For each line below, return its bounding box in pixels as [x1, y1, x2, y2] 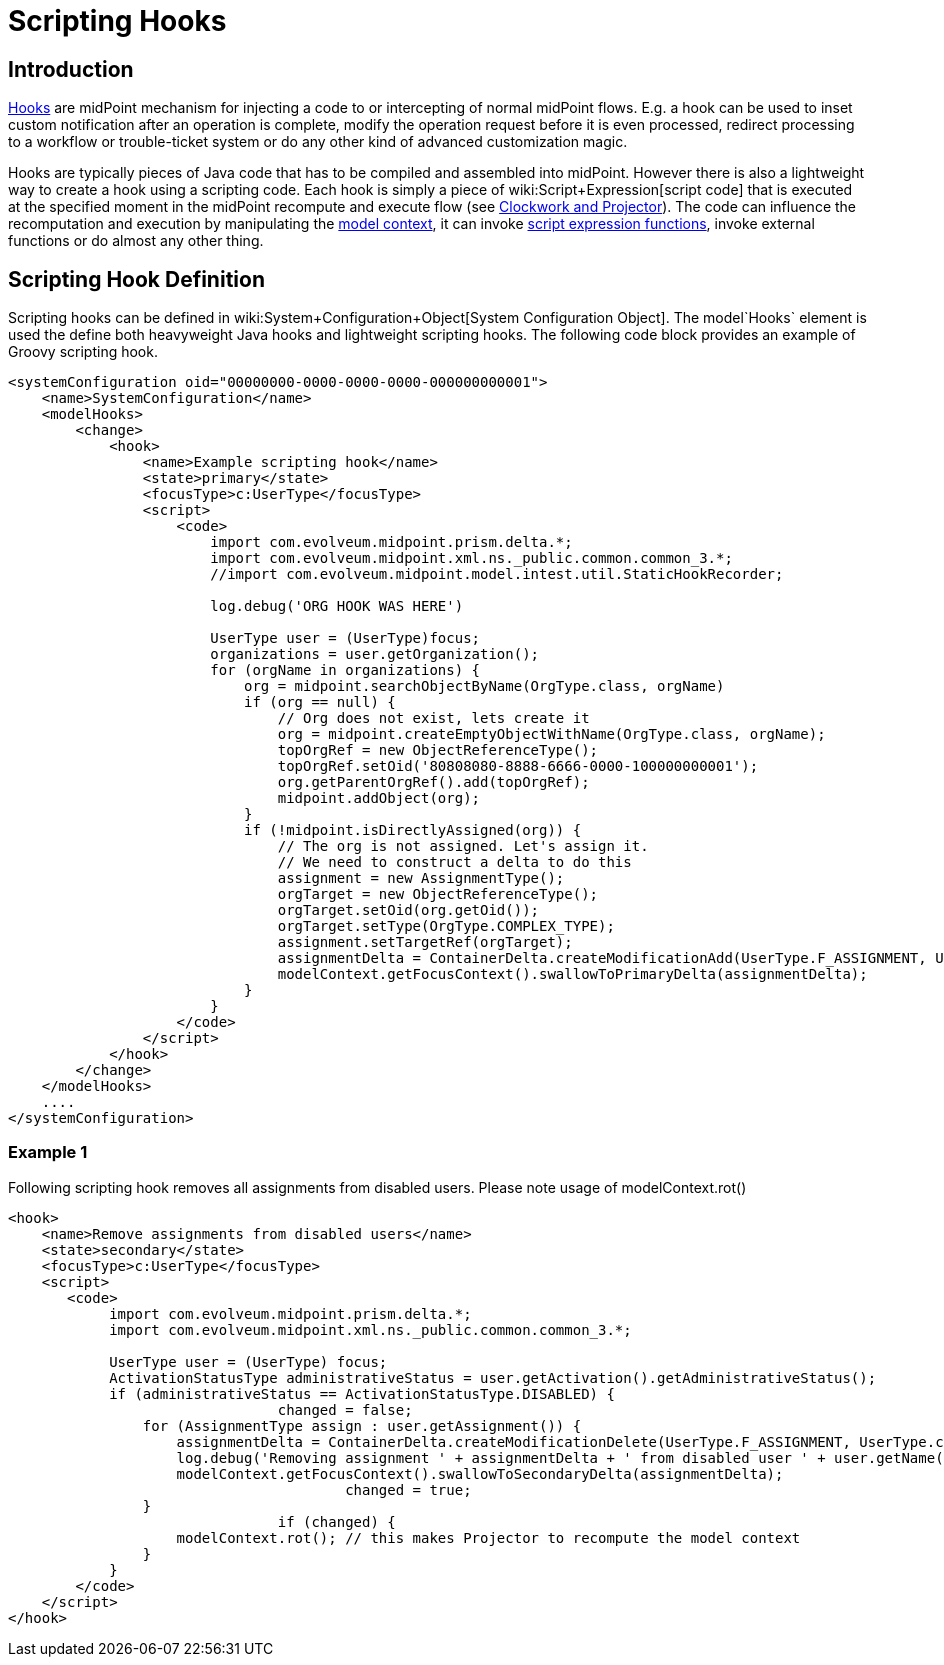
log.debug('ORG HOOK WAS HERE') [210, 598, 464, 615]
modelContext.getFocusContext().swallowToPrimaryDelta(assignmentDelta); [277, 966, 868, 983]
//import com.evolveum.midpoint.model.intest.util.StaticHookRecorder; [210, 566, 784, 583]
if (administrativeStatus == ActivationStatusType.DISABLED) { [109, 1385, 615, 1402]
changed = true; [345, 1481, 472, 1498]
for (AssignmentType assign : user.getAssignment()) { [142, 1417, 582, 1434]
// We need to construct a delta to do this [277, 854, 632, 871]
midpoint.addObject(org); [277, 790, 481, 807]
